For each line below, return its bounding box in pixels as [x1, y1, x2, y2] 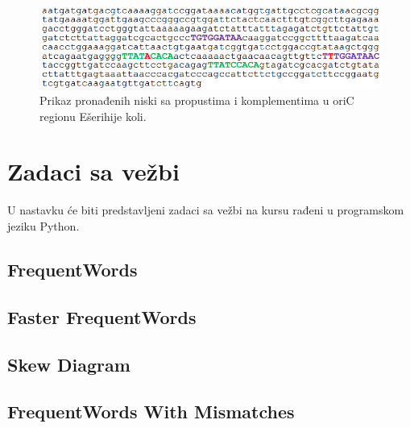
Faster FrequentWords [7, 304, 197, 329]
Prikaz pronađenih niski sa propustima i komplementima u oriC [39, 92, 354, 109]
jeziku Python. [7, 217, 80, 234]
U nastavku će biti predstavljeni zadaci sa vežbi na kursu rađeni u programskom [7, 202, 404, 218]
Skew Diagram [7, 351, 130, 376]
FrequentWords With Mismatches [7, 399, 295, 424]
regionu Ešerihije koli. [39, 107, 147, 124]
